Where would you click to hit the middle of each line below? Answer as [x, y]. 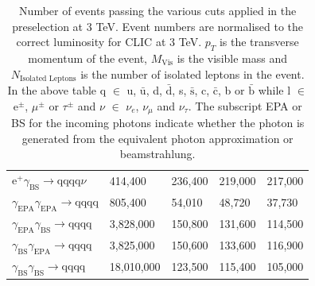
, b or [231, 90]
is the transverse [259, 42]
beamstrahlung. [157, 154]
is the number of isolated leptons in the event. [192, 73]
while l [274, 90]
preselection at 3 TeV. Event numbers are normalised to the [158, 26]
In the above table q [57, 90]
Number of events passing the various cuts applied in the [158, 10]
